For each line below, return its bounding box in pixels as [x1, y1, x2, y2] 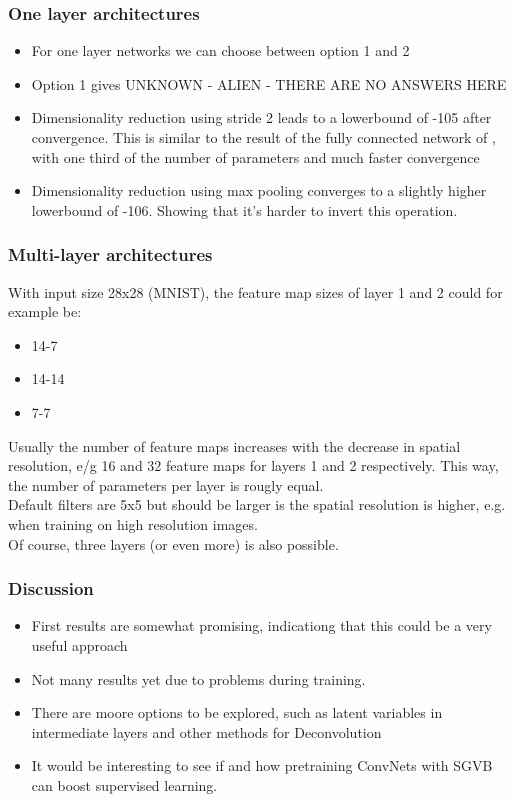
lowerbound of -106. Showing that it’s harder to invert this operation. [31, 199, 458, 220]
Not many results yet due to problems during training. [31, 668, 366, 689]
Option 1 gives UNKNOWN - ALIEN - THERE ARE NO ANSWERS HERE [31, 73, 507, 94]
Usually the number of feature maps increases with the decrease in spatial [8, 435, 461, 456]
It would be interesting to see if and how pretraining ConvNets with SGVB [31, 755, 493, 776]
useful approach [31, 634, 128, 655]
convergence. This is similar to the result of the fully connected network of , [31, 127, 496, 147]
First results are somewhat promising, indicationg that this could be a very [31, 615, 492, 636]
